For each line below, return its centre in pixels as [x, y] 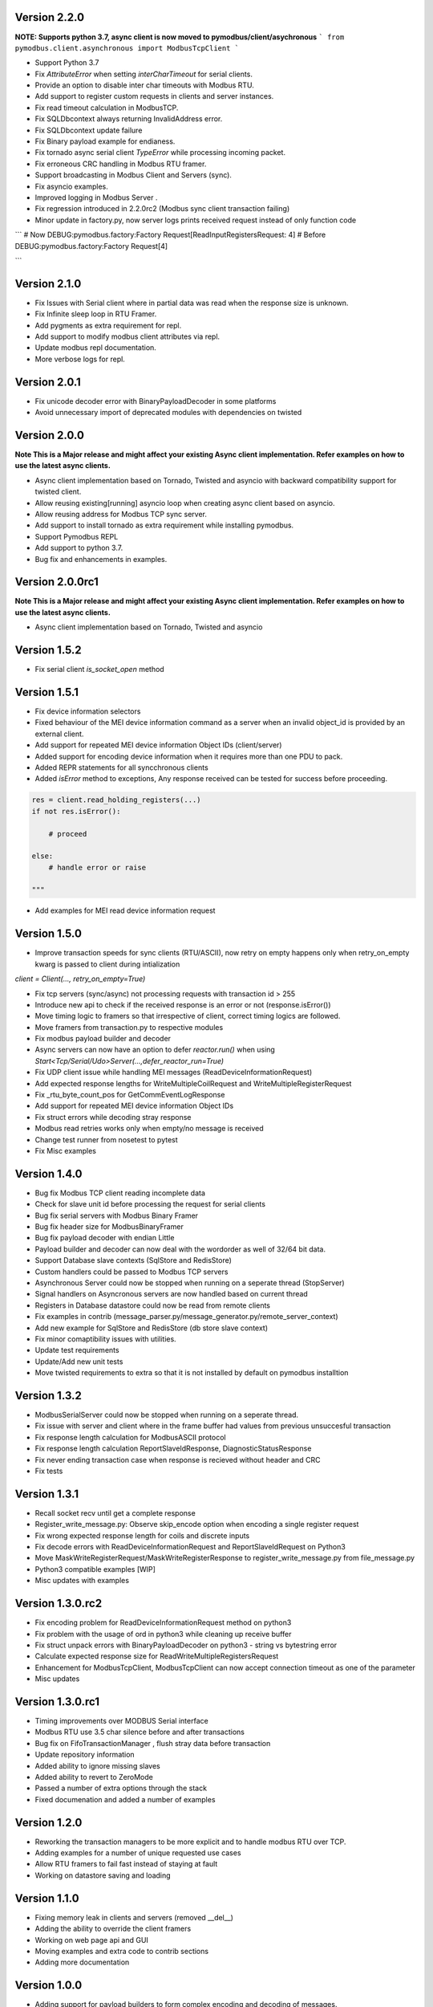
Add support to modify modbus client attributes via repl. [127, 336]
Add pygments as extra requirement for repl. [108, 325]
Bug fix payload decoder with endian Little [105, 1238]
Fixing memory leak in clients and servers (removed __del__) [134, 1917]
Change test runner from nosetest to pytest [106, 1139]
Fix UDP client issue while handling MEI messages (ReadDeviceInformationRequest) [174, 1073]
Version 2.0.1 [48, 382]
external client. [59, 734]
